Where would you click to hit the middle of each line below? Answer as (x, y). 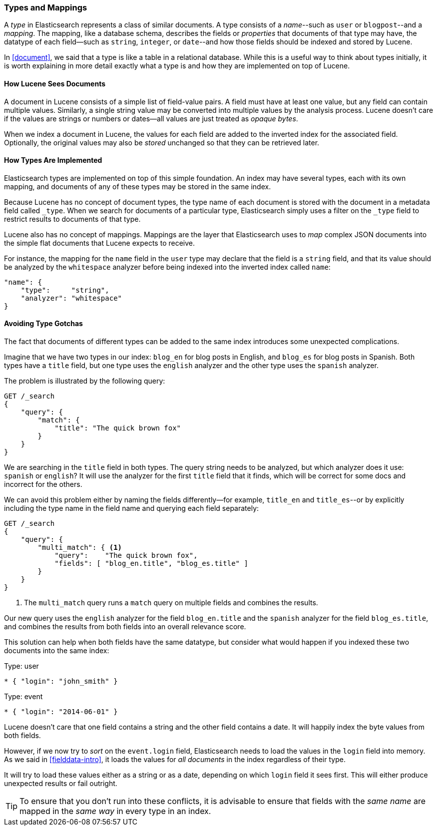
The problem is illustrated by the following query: (85, 381)
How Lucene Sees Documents (55, 83)
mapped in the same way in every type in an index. (115, 811)
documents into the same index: (57, 651)
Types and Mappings (46, 7)
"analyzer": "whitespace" (71, 298)
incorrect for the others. (43, 484)
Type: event (23, 697)
